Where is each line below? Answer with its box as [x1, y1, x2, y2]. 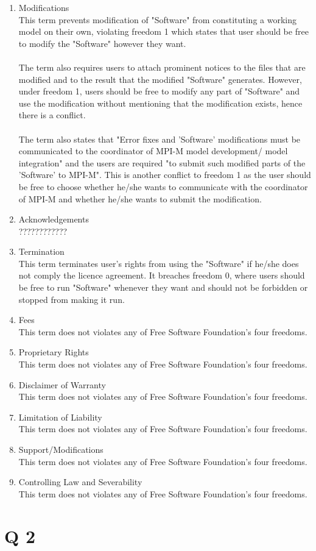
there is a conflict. [18, 108, 86, 121]
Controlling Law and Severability [18, 475, 142, 488]
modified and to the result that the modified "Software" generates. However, [18, 73, 302, 85]
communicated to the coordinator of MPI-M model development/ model [18, 144, 288, 157]
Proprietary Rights [18, 346, 89, 358]
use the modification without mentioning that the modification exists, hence [18, 96, 303, 109]
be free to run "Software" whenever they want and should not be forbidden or [18, 281, 308, 294]
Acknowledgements [18, 213, 89, 226]
